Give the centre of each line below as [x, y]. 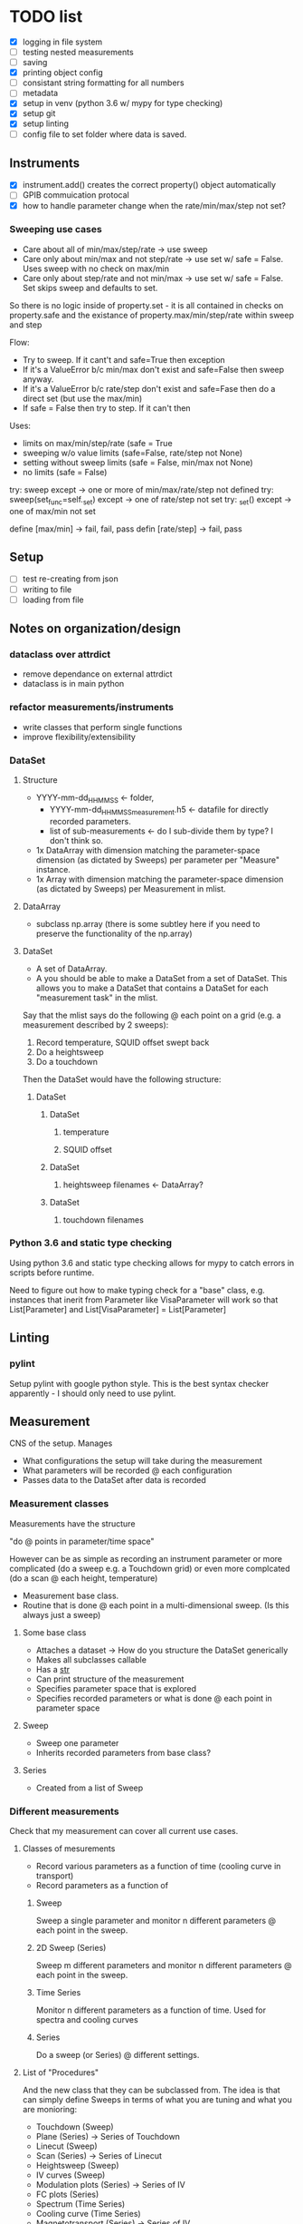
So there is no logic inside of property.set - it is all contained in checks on [147, 305]
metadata [40, 93]
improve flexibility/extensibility [79, 736]
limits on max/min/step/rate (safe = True [98, 443]
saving [35, 63]
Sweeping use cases [56, 229]
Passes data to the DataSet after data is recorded [114, 1480]
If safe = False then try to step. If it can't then [107, 408]
